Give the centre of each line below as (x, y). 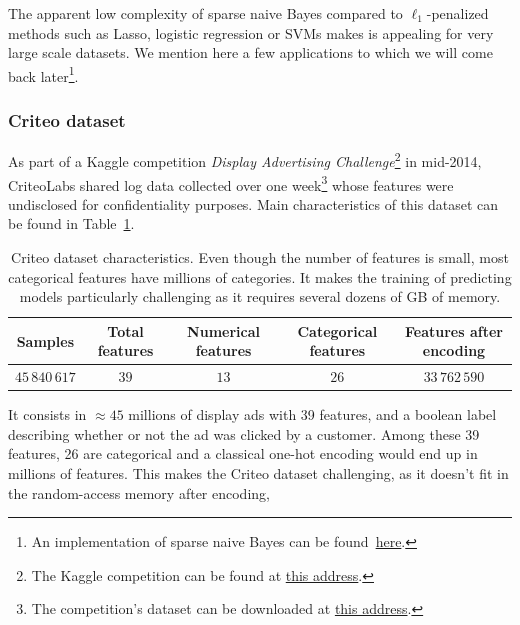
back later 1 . (43, 74)
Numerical (223, 330)
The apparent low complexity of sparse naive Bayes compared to (205, 13)
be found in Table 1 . (71, 223)
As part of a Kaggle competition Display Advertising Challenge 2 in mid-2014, (245, 159)
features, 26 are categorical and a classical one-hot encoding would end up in (243, 453)
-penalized (457, 13)
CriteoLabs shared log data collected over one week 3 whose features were (231, 183)
